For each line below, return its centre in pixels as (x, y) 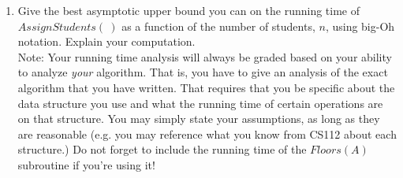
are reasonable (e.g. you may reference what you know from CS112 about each (207, 133)
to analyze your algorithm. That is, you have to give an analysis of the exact (203, 72)
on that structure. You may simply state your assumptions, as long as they (199, 119)
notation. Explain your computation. (106, 41)
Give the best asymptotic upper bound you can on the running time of (188, 10)
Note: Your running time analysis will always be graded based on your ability (205, 56)
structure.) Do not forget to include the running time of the (162, 149)
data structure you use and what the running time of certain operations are (200, 103)
